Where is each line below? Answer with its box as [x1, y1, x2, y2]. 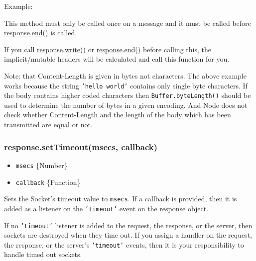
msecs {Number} [15, 160, 68, 170]
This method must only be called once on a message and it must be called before [4, 17, 251, 28]
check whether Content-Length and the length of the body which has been [4, 109, 231, 120]
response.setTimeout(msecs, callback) [4, 140, 157, 153]
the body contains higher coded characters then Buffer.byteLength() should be [4, 90, 251, 100]
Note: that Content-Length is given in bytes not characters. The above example [4, 70, 247, 81]
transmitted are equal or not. [4, 119, 93, 130]
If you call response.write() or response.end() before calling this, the [4, 44, 211, 54]
